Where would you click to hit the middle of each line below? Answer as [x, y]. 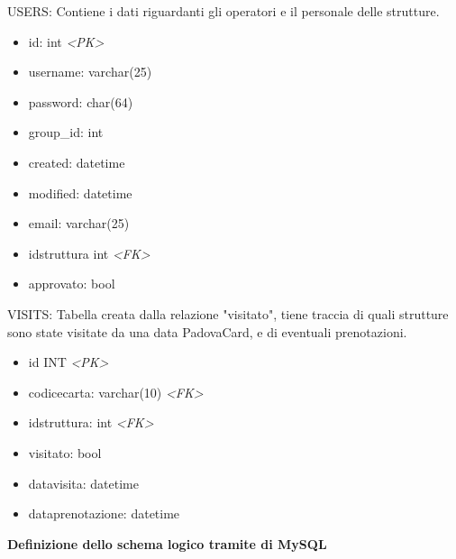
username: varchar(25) [90, 72]
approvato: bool [72, 284]
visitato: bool [65, 452]
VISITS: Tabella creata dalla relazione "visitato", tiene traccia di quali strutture [228, 313]
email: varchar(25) [79, 223]
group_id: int [66, 132]
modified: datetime [80, 192]
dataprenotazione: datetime [104, 513]
